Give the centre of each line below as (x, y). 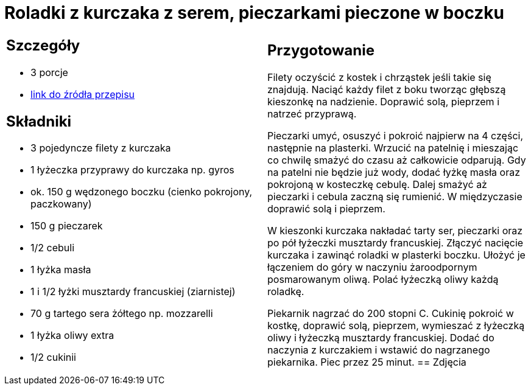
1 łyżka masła (61, 270)
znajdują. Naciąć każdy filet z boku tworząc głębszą (387, 90)
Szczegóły (43, 45)
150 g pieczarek (67, 226)
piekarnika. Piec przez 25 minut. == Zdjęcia (367, 362)
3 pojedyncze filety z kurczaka (101, 148)
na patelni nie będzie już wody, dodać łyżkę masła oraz (394, 172)
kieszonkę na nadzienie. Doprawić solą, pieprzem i (384, 102)
